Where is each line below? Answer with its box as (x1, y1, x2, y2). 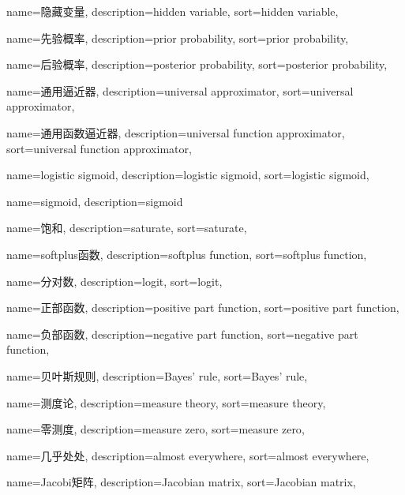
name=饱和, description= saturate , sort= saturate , (6, 219, 247, 236)
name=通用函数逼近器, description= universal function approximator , (6, 124, 345, 141)
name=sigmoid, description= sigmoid (6, 193, 183, 209)
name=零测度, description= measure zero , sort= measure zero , (6, 421, 305, 437)
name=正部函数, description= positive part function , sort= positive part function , (6, 299, 399, 316)
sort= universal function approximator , (6, 140, 192, 156)
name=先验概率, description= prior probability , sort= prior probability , (6, 29, 349, 46)
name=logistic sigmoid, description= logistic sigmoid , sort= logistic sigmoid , (6, 167, 369, 183)
